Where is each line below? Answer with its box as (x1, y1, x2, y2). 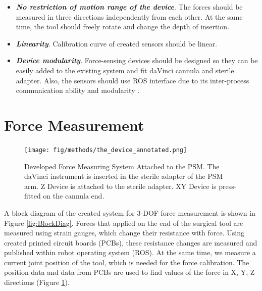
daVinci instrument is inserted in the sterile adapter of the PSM (24, 171, 223, 181)
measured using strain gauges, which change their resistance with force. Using (4, 227, 244, 238)
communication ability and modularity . (16, 85, 140, 95)
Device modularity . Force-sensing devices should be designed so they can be (16, 55, 258, 66)
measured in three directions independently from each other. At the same (16, 11, 243, 22)
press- (219, 180, 237, 191)
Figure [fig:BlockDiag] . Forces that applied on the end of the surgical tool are (4, 217, 243, 228)
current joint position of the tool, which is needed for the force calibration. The (4, 257, 249, 267)
